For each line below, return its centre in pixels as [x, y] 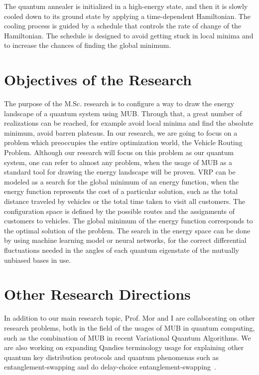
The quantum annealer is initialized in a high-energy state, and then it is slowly [126, 6]
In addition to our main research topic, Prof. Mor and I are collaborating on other [129, 318]
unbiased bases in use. [38, 260]
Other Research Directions [97, 294]
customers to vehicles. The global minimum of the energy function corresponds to [129, 221]
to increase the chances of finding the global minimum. [88, 45]
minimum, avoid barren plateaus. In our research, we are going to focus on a [121, 132]
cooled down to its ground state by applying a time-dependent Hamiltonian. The [127, 16]
